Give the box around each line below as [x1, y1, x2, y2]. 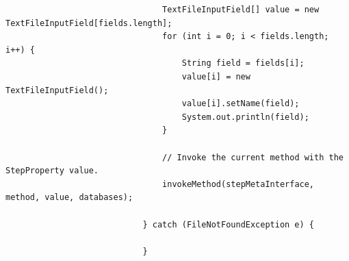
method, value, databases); [5, 192, 133, 203]
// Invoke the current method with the [162, 152, 344, 162]
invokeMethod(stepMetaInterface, [162, 179, 315, 189]
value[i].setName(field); [181, 99, 300, 109]
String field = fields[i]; [181, 58, 305, 69]
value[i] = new [181, 71, 250, 82]
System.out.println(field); [181, 112, 309, 122]
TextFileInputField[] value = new [162, 5, 320, 14]
